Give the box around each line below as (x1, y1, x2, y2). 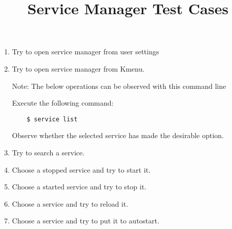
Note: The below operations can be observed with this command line (12, 80, 226, 91)
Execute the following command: (12, 97, 114, 108)
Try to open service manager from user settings (12, 46, 159, 57)
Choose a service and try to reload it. (12, 198, 128, 209)
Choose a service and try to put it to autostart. (12, 215, 159, 226)
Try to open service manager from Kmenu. (12, 63, 145, 74)
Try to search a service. (12, 147, 85, 157)
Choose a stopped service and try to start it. (12, 164, 151, 175)
